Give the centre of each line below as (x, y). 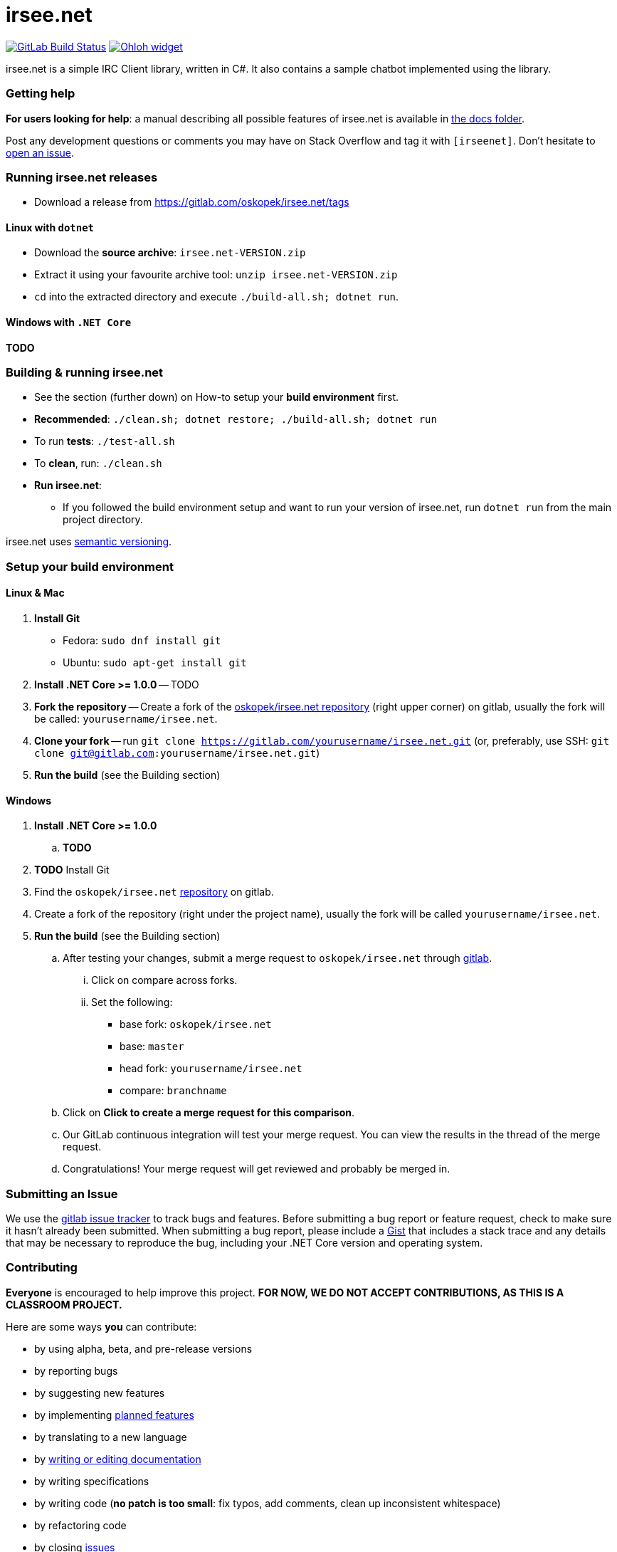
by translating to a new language (111, 1437)
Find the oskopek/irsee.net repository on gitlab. (154, 892)
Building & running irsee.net (85, 373)
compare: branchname (173, 1091)
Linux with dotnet (50, 227)
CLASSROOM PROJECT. (64, 1304)
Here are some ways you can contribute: (101, 1326)
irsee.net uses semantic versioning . (89, 542)
